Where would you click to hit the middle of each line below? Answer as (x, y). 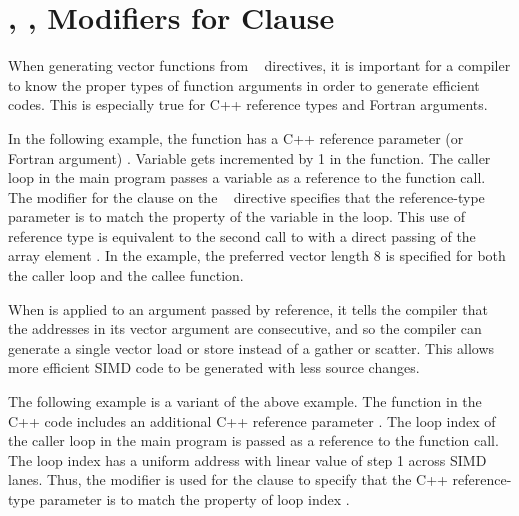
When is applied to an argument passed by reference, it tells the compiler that (248, 308)
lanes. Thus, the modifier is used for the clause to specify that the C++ (228, 479)
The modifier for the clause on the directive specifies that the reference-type (246, 196)
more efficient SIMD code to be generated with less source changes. (214, 367)
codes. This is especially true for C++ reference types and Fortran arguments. (248, 104)
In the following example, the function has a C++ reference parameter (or (236, 137)
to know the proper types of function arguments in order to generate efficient (244, 84)
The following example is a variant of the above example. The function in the (245, 401)
